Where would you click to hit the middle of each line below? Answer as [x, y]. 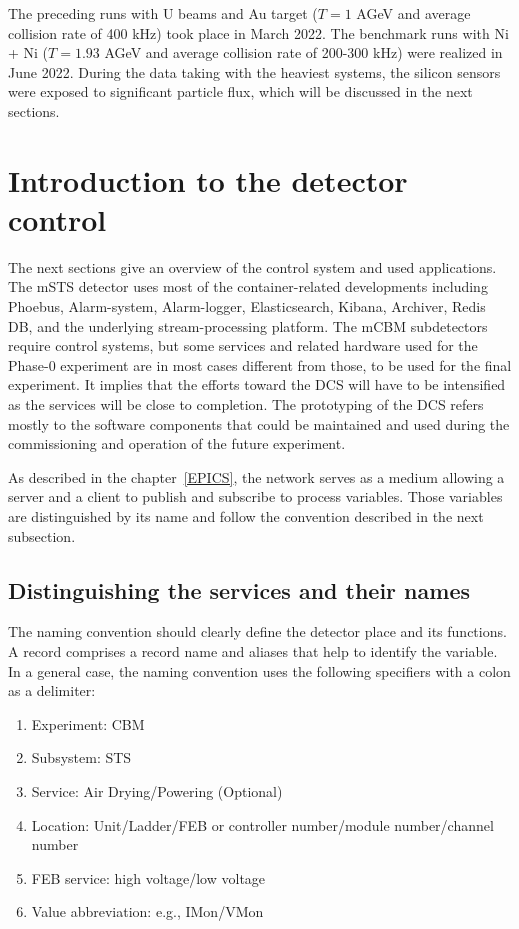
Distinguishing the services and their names [239, 589]
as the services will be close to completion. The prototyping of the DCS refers [246, 404]
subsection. [42, 535]
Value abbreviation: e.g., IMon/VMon [147, 911]
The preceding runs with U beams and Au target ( [163, 13]
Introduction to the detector [208, 179]
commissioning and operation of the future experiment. [177, 443]
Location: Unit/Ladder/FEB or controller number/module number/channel [262, 824]
